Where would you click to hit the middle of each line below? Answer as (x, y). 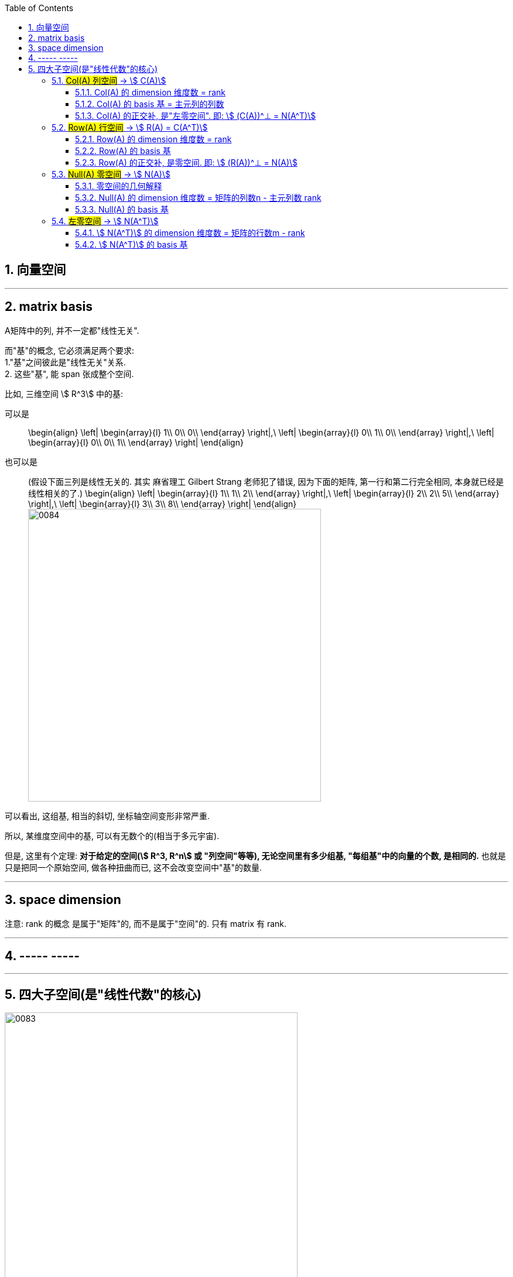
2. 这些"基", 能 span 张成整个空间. (69, 374)
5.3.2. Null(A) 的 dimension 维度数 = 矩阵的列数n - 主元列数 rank (198, 198)
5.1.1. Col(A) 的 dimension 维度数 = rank (150, 92)
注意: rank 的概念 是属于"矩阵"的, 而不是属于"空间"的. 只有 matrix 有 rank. (146, 923)
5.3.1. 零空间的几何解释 (119, 186)
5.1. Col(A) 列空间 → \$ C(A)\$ (109, 81)
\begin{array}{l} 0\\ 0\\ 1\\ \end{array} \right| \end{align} (136, 442)
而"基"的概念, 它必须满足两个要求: (70, 350)
